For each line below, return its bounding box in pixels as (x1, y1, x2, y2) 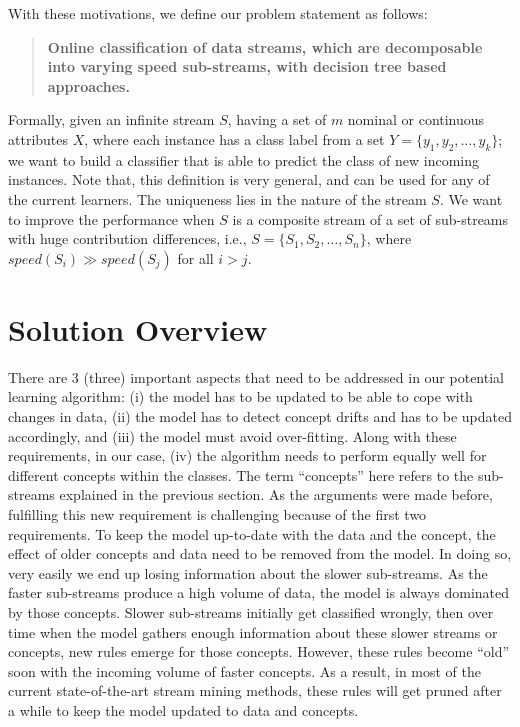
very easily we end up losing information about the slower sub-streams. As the (8, 562, 488, 583)
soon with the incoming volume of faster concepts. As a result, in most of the (8, 660, 482, 681)
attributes (8, 128, 69, 149)
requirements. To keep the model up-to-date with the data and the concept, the (8, 523, 496, 544)
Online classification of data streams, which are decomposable (47, 36, 483, 57)
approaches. (47, 75, 130, 96)
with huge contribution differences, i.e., (8, 228, 247, 249)
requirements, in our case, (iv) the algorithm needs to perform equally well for (8, 445, 487, 466)
